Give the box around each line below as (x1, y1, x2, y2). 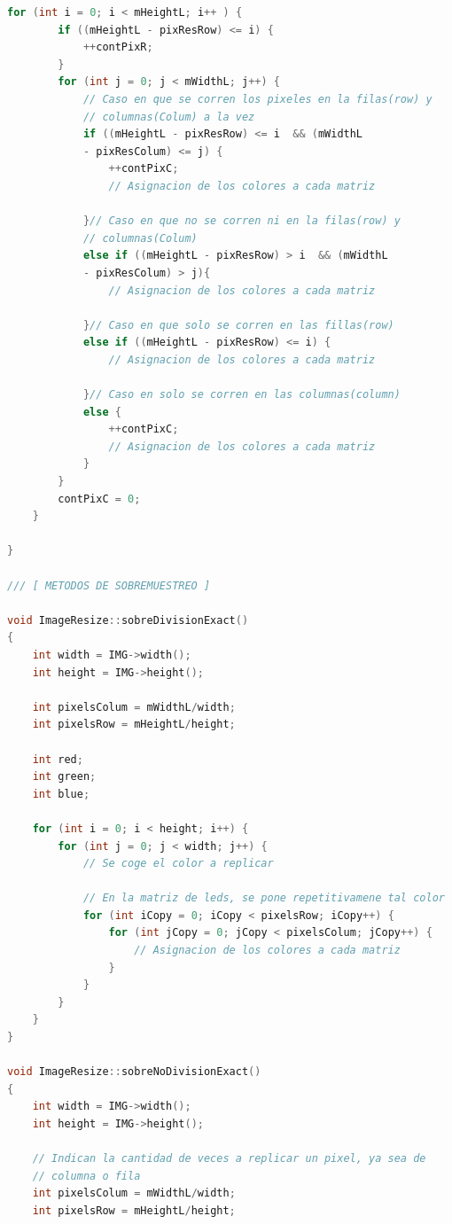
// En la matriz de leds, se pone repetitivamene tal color (82, 892, 445, 905)
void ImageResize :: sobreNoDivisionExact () (7, 1065, 261, 1079)
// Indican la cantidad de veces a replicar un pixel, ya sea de (32, 1152, 426, 1166)
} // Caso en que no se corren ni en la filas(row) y (82, 214, 401, 228)
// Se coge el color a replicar (82, 857, 274, 870)
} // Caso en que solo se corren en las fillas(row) (82, 318, 394, 331)
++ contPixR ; (82, 41, 153, 54)
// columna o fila (32, 1169, 141, 1182)
